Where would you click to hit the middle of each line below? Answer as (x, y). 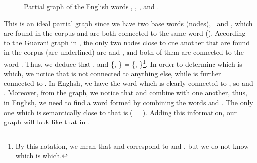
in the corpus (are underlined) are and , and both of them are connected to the (124, 52)
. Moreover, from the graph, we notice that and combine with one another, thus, (126, 93)
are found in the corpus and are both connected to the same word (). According (125, 33)
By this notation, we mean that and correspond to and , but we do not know (132, 145)
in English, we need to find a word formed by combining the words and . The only (128, 102)
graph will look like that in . (47, 122)
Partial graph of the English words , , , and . (91, 6)
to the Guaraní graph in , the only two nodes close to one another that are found (127, 42)
